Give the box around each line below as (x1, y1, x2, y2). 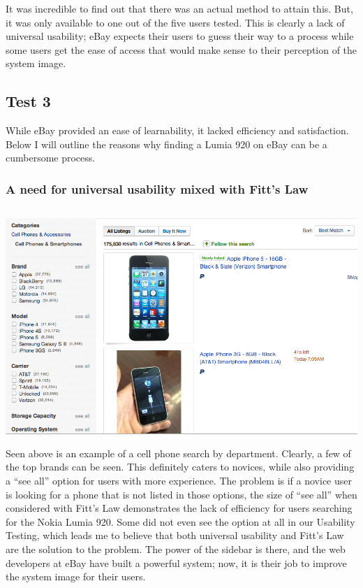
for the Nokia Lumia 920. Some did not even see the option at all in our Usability (6, 514, 355, 529)
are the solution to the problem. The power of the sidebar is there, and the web (6, 541, 346, 556)
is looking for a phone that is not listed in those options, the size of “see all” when (6, 487, 357, 501)
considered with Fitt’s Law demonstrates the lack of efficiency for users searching (6, 501, 353, 515)
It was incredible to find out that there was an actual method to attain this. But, (6, 1, 353, 15)
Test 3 (6, 90, 51, 112)
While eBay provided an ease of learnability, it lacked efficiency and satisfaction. (6, 123, 349, 138)
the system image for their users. (6, 569, 146, 584)
